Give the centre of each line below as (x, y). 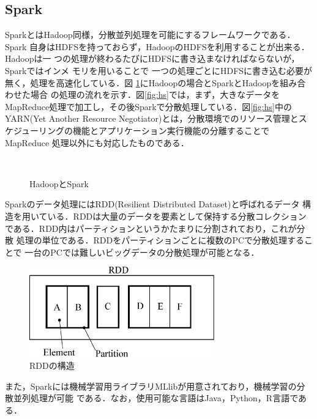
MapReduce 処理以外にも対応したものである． (97, 142)
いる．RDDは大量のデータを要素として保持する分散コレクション (177, 216)
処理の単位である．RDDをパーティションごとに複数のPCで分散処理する (160, 240)
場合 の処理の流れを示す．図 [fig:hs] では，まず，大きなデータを (155, 95)
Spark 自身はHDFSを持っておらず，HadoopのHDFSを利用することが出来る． (157, 46)
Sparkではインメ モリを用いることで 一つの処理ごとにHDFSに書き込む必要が (159, 70)
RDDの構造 (52, 365)
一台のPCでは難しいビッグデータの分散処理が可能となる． (142, 252)
